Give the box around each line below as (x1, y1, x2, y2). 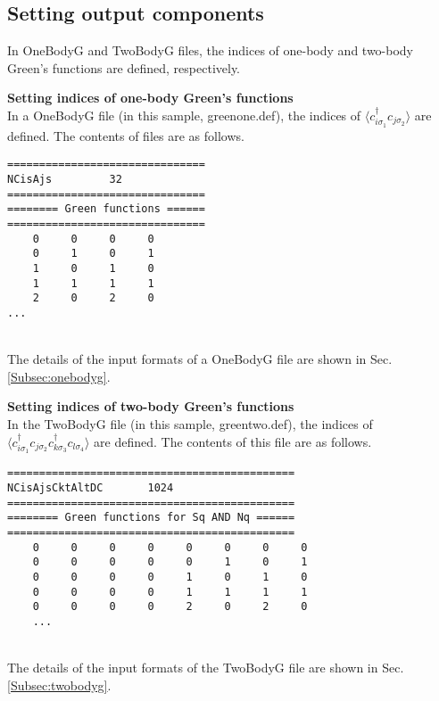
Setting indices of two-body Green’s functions (7, 397, 294, 416)
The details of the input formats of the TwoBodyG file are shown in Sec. (7, 658, 404, 677)
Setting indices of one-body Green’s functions (7, 88, 294, 107)
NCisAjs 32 (7, 173, 122, 186)
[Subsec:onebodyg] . (7, 367, 111, 385)
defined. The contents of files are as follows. (7, 126, 244, 144)
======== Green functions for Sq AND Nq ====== (7, 511, 295, 524)
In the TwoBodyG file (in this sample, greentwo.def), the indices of (7, 415, 373, 433)
